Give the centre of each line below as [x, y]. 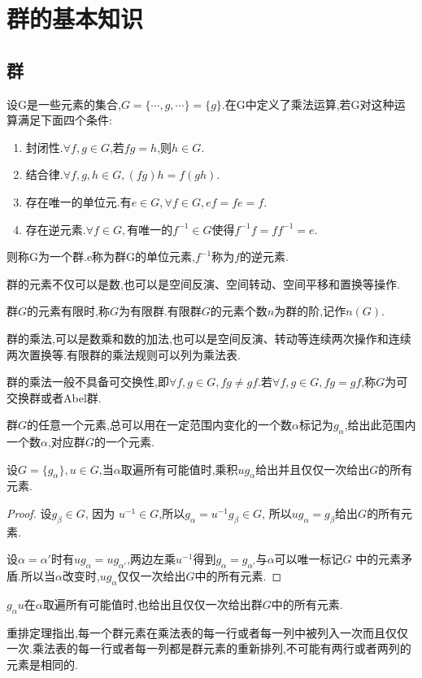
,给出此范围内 [380, 425]
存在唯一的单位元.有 [78, 201]
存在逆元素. [56, 229]
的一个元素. [124, 442]
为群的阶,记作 [310, 311]
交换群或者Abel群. [54, 397]
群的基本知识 [75, 18]
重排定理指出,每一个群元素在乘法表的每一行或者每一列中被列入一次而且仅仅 [207, 632]
